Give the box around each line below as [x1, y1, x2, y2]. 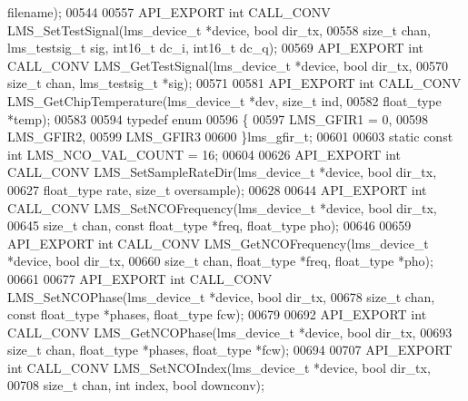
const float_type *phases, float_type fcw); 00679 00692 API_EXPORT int [7, 305, 427, 324]
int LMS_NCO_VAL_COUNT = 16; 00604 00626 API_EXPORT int [7, 144, 401, 163]
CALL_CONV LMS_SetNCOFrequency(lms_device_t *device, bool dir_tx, [7, 198, 437, 217]
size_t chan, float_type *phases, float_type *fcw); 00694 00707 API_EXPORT [7, 340, 453, 359]
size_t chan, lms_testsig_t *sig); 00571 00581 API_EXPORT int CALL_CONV [7, 73, 462, 93]
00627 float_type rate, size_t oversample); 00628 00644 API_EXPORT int [7, 180, 427, 199]
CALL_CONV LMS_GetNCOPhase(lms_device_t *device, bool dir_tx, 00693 [7, 322, 453, 341]
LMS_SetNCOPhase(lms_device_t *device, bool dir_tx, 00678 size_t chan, [7, 287, 435, 306]
